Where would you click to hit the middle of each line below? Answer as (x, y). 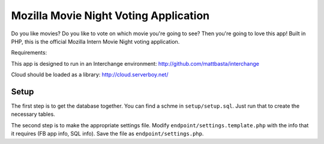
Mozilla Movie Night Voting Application (110, 16)
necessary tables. (33, 114)
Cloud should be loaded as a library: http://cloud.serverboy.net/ (90, 75)
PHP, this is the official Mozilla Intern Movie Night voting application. (95, 41)
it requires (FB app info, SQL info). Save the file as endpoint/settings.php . (107, 134)
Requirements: (29, 53)
